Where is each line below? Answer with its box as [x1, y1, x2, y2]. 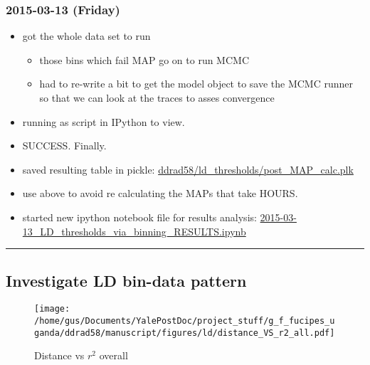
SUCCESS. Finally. [22, 138, 107, 153]
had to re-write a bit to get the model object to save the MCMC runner [39, 76, 354, 91]
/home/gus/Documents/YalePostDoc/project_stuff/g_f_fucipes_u [34, 316, 335, 327]
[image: [34, 304, 70, 314]
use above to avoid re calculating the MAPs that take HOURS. [22, 186, 298, 201]
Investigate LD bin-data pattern [6, 269, 247, 291]
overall [99, 348, 128, 363]
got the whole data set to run [22, 28, 151, 43]
